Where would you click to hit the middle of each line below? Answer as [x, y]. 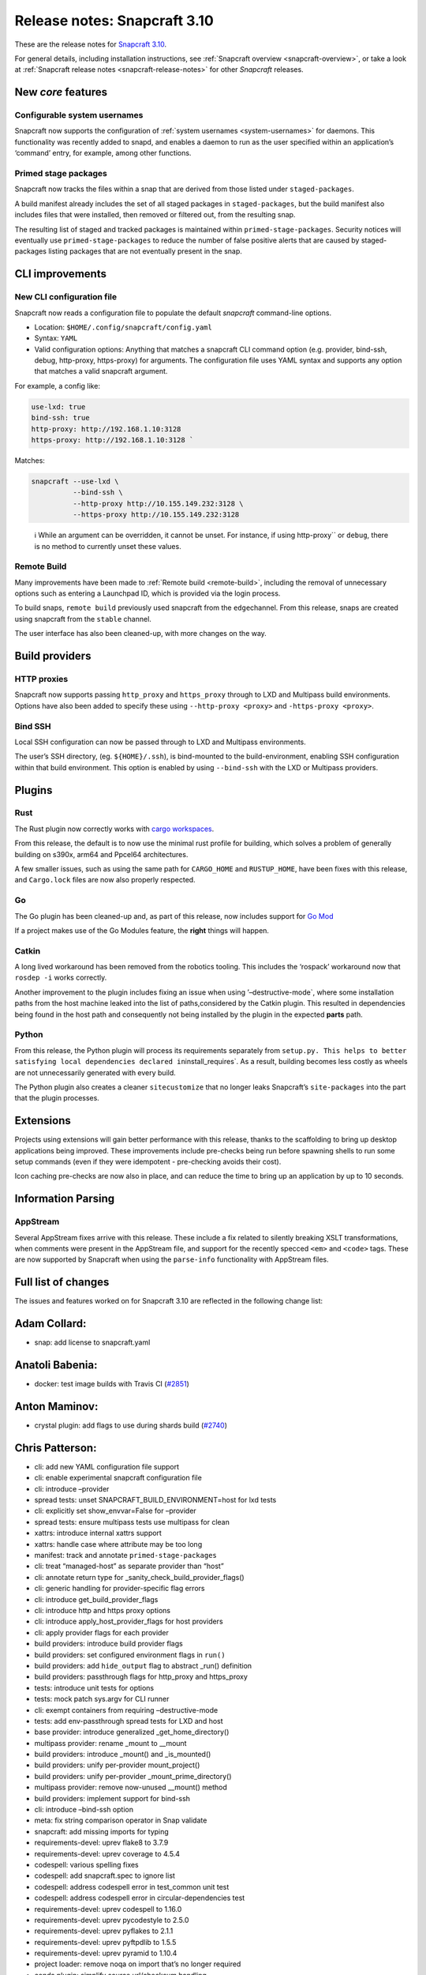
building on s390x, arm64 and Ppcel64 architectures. [101, 854]
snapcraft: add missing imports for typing [101, 1831]
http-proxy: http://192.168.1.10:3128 [106, 429]
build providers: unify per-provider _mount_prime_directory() [133, 1776]
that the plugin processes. [57, 1098]
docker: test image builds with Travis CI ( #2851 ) [112, 1384]
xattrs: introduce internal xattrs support [98, 1533]
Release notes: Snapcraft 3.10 [114, 21]
